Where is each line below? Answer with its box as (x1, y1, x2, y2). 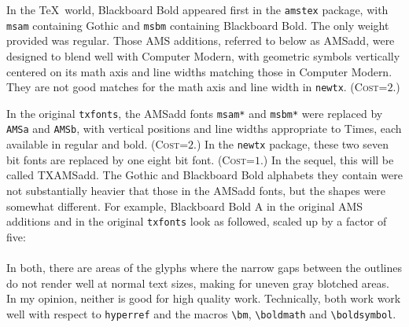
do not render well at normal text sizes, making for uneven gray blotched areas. (6, 274, 389, 291)
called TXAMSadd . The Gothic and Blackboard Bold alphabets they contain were (6, 167, 403, 183)
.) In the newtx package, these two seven (193, 136, 389, 152)
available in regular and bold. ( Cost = (6, 136, 189, 152)
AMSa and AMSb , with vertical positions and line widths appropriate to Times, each (6, 120, 402, 137)
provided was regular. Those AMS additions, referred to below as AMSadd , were (6, 32, 395, 49)
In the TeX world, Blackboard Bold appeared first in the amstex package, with (6, 2, 389, 17)
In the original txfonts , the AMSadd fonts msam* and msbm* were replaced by (6, 105, 383, 121)
